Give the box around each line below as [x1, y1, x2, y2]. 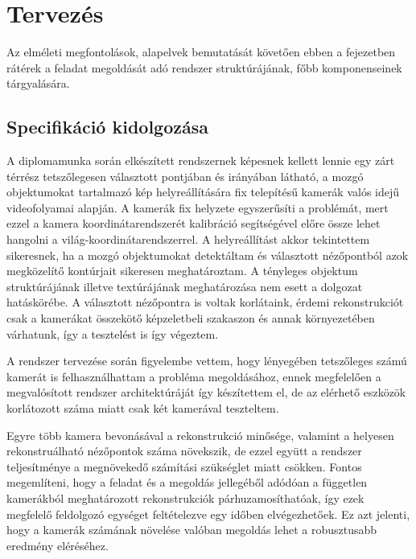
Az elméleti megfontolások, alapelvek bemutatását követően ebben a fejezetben [6, 43, 396, 60]
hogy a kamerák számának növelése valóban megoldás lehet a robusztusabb [6, 521, 377, 538]
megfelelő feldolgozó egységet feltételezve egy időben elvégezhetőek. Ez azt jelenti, [6, 505, 410, 522]
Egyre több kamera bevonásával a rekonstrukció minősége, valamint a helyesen [6, 426, 394, 443]
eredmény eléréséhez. [6, 536, 109, 553]
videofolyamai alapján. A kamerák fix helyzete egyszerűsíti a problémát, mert [6, 199, 389, 216]
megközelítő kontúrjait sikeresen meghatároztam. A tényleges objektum [6, 262, 358, 279]
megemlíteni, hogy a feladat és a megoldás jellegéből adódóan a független [6, 474, 368, 491]
